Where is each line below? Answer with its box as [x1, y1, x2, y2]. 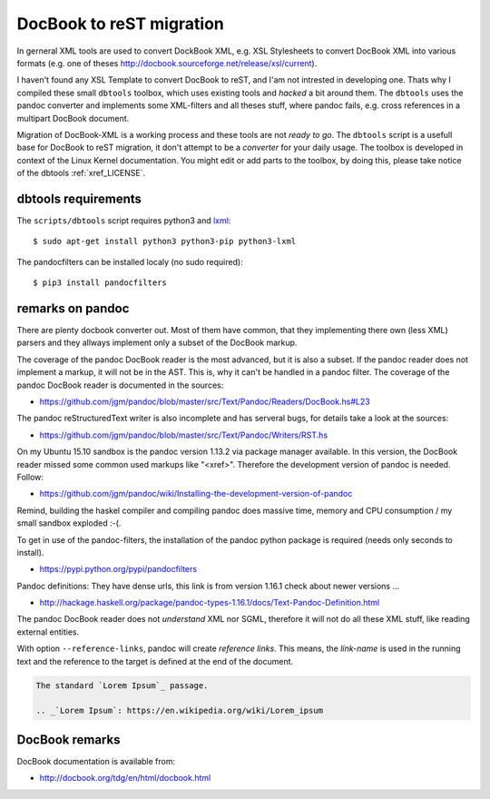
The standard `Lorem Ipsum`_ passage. [35, 680, 209, 690]
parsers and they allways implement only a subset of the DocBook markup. [16, 337, 298, 349]
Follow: [16, 471, 44, 482]
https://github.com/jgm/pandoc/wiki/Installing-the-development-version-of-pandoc [39, 488, 353, 499]
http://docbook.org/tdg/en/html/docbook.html [39, 773, 211, 784]
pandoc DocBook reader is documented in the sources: [16, 380, 224, 390]
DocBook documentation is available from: [16, 755, 176, 766]
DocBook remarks [16, 732, 121, 747]
